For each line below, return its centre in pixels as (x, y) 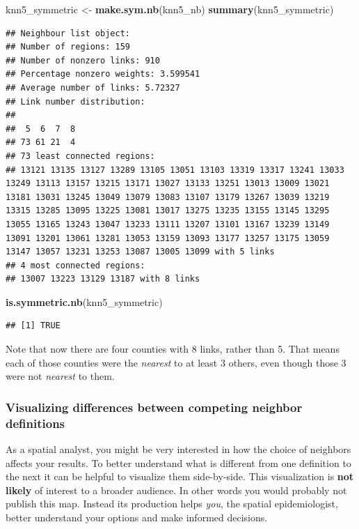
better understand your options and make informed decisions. (137, 517)
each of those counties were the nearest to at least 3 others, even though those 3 (176, 362)
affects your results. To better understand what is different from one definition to (178, 462)
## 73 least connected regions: (80, 156)
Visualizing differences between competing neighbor (154, 407)
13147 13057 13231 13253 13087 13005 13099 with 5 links (140, 252)
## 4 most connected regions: (75, 265)
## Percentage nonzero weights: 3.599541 (103, 74)
